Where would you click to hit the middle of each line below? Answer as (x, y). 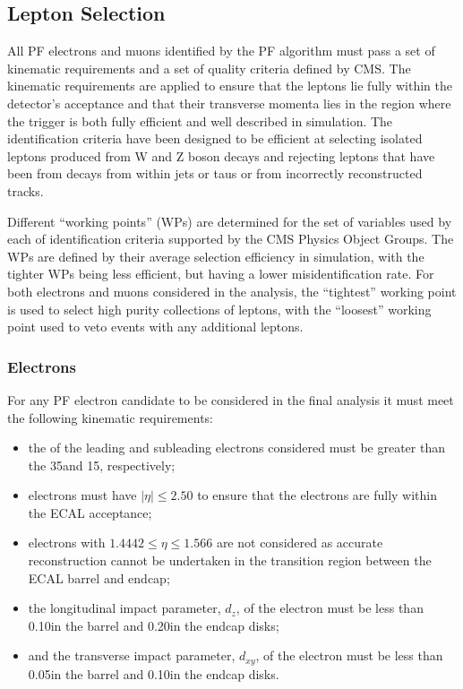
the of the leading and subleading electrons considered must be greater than (236, 448)
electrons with (67, 543)
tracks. (26, 190)
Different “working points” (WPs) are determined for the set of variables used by (230, 221)
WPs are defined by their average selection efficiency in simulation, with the (216, 256)
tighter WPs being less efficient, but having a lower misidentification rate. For (221, 274)
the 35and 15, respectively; (102, 465)
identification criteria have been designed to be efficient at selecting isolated (215, 138)
